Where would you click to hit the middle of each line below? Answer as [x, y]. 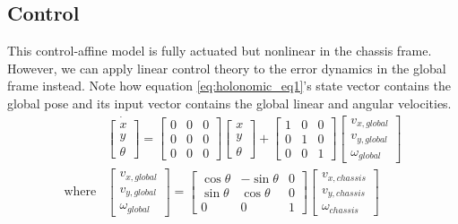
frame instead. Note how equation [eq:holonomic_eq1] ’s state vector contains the [229, 86]
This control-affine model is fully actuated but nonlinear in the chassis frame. [220, 51]
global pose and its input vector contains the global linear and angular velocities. [229, 103]
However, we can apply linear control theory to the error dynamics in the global [227, 68]
